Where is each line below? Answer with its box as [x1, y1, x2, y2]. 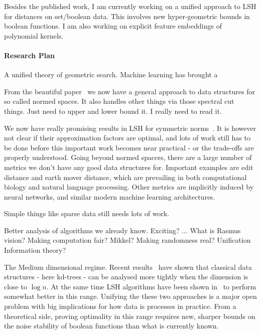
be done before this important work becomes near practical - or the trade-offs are [4, 142, 254, 152]
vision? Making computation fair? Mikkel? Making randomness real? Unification [4, 235, 251, 245]
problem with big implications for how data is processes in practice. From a [4, 301, 236, 311]
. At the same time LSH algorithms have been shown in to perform [46, 281, 256, 291]
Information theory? [4, 245, 66, 255]
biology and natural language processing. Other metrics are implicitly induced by [4, 182, 254, 192]
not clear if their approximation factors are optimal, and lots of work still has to [4, 132, 250, 143]
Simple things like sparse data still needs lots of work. [4, 208, 170, 219]
